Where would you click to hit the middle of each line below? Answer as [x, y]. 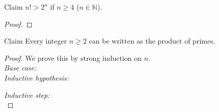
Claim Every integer [36, 41]
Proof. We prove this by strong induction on [73, 58]
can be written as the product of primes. [152, 41]
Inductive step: [27, 95]
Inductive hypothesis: [37, 77]
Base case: [20, 68]
